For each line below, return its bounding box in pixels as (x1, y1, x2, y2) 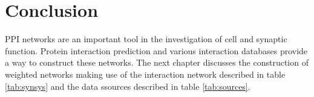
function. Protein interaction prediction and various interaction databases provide (5, 44, 308, 57)
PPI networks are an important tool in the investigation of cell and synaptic (5, 33, 287, 45)
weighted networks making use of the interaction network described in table (5, 67, 286, 80)
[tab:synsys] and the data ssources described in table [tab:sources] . (5, 80, 250, 92)
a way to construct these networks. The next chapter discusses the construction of (5, 56, 309, 69)
